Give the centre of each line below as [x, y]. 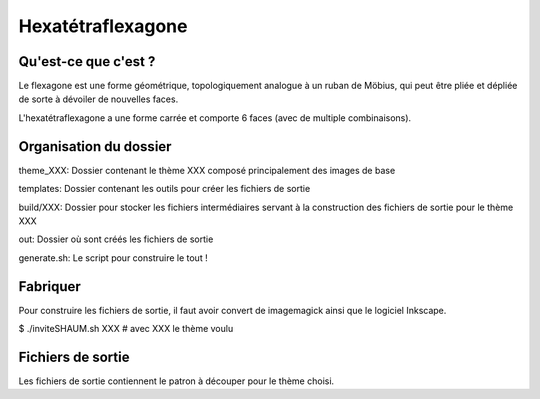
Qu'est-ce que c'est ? [87, 61]
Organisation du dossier [95, 146]
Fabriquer [50, 286]
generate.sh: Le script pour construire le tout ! [113, 257]
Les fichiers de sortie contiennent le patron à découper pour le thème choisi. [176, 381]
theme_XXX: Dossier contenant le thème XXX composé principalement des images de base [207, 170]
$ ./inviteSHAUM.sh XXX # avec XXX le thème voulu [126, 328]
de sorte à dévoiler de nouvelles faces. [98, 99]
